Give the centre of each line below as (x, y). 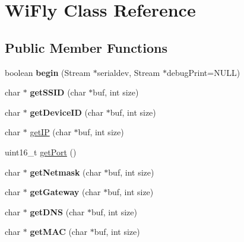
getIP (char (50, 132)
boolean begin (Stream (48, 72)
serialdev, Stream (129, 72)
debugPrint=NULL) (203, 72)
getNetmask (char (66, 172)
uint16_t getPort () (41, 152)
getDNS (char (57, 211)
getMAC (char (58, 232)
